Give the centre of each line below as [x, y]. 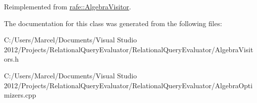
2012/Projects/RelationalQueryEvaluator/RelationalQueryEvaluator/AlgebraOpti [128, 85]
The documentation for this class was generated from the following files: [113, 23]
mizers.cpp [20, 95]
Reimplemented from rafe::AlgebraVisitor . [68, 6]
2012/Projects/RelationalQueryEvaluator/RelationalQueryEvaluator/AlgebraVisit [129, 49]
